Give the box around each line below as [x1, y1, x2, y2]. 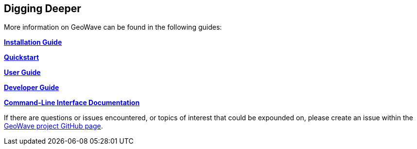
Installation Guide [4, 38, 62, 47]
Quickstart [4, 53, 39, 62]
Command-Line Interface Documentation [4, 98, 140, 107]
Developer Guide [4, 83, 59, 92]
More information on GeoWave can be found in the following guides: [4, 23, 222, 32]
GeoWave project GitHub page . [4, 122, 103, 130]
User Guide [4, 68, 41, 77]
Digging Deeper [4, 2, 81, 15]
